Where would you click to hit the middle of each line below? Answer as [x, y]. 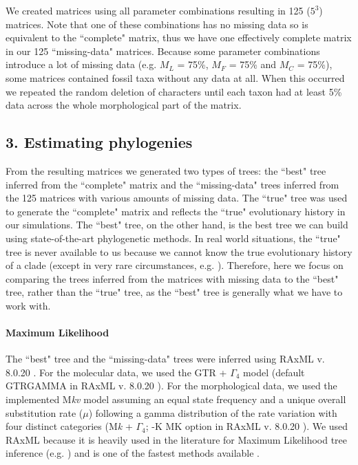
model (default [274, 372]
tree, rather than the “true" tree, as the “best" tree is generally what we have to [174, 292]
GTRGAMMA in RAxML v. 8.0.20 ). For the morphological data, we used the [171, 386]
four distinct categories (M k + [69, 426]
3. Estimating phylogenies [99, 142]
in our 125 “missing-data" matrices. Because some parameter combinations [163, 51]
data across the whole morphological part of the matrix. [124, 105]
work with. [28, 305]
